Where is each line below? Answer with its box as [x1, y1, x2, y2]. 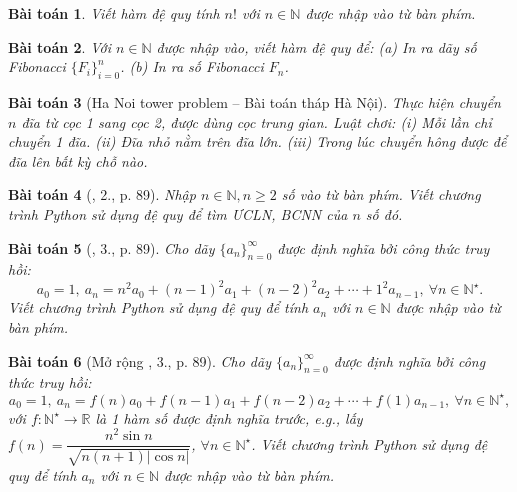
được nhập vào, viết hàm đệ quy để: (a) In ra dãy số [156, 36, 477, 57]
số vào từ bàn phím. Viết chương [281, 184, 481, 205]
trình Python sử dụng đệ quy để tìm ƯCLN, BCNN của [8, 203, 348, 224]
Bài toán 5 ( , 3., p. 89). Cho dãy [8, 237, 215, 258]
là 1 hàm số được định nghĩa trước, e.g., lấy [95, 407, 363, 428]
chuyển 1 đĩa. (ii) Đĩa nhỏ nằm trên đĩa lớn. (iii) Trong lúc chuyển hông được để [8, 131, 507, 152]
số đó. [365, 203, 403, 224]
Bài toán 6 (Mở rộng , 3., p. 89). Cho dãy [8, 350, 271, 371]
